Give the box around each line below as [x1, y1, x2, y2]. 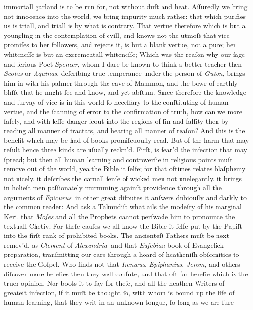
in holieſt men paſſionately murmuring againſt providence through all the [4, 182, 222, 193]
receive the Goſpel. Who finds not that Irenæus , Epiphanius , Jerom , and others [4, 259, 240, 269]
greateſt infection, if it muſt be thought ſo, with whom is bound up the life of [4, 287, 235, 297]
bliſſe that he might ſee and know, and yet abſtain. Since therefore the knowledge [4, 87, 246, 97]
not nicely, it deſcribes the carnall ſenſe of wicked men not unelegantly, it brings [4, 173, 242, 183]
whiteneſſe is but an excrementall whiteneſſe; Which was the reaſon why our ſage [4, 49, 245, 59]
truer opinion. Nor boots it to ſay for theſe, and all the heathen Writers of [4, 278, 225, 288]
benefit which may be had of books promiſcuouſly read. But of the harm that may [4, 135, 249, 145]
